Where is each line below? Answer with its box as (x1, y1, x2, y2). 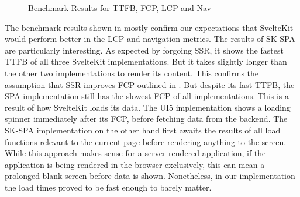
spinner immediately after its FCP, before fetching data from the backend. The (5, 112, 288, 125)
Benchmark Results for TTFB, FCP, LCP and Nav (28, 2, 211, 13)
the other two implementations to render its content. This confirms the (5, 66, 259, 79)
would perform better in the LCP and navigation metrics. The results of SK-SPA (5, 33, 295, 45)
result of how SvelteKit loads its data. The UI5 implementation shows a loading (5, 101, 291, 113)
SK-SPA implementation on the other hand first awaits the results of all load (5, 124, 281, 136)
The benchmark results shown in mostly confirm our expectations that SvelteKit (5, 21, 294, 33)
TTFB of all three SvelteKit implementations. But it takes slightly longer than (5, 55, 287, 68)
